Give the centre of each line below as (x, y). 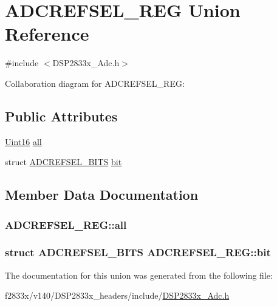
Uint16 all (23, 141)
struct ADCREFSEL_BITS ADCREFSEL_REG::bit (138, 252)
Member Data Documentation (102, 195)
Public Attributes (61, 116)
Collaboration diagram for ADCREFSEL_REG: (95, 83)
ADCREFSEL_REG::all (66, 224)
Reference (47, 34)
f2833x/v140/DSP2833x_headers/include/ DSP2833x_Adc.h (117, 295)
